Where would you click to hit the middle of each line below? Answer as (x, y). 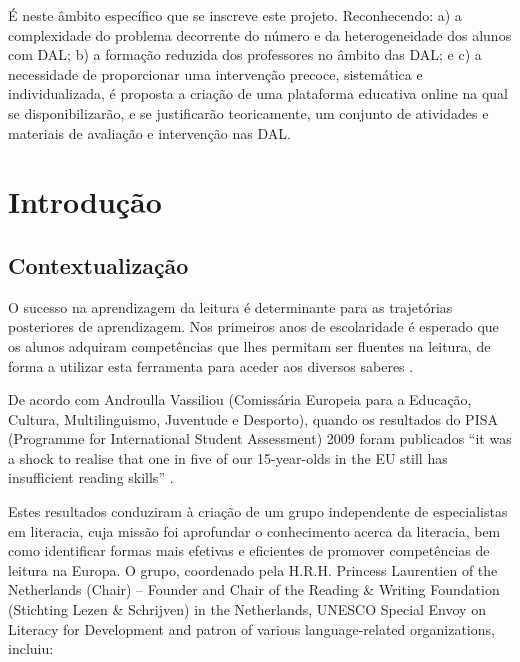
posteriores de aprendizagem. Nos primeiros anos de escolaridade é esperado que (253, 326)
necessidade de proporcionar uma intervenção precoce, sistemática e (215, 73)
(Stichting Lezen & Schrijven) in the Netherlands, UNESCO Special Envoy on (247, 609)
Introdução (85, 201)
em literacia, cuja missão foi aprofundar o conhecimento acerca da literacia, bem (254, 530)
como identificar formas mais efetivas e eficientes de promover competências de (249, 550)
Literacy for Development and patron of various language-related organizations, (251, 628)
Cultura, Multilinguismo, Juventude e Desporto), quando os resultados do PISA (253, 418)
